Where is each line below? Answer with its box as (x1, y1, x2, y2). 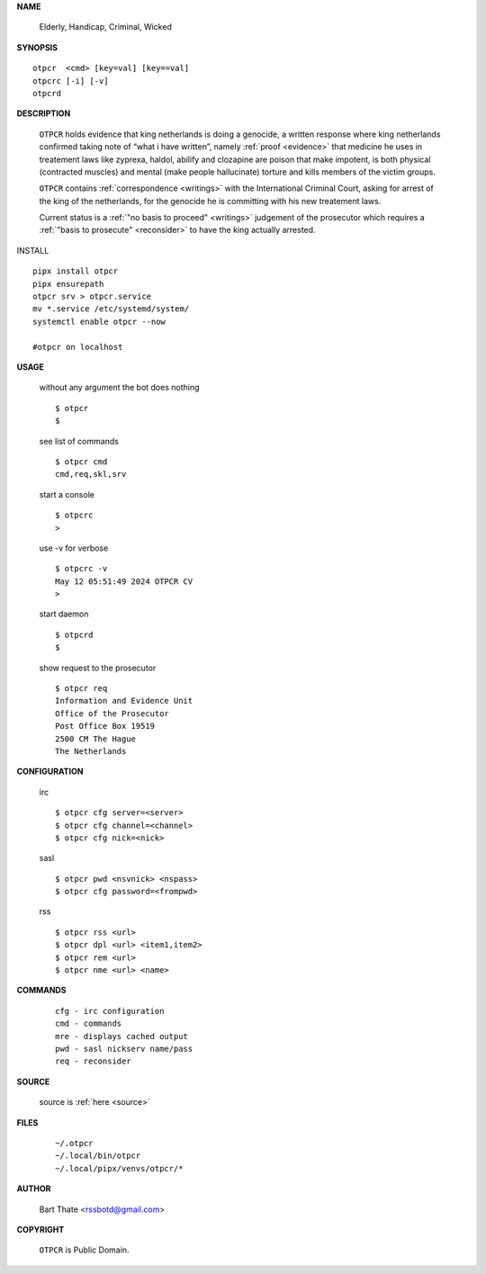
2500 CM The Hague (55, 733, 137, 744)
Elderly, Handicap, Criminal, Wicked (39, 22, 173, 32)
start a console (39, 489, 94, 499)
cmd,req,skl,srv (55, 469, 127, 480)
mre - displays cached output (55, 1031, 189, 1041)
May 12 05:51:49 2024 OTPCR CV (55, 576, 193, 587)
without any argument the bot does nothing (39, 382, 200, 393)
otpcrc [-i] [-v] (32, 76, 109, 85)
